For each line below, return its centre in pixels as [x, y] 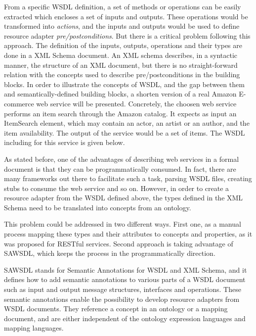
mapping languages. [34, 328]
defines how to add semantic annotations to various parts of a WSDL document [125, 279]
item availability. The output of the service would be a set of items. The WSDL [125, 132]
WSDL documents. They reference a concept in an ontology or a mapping [116, 309]
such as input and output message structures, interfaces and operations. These [123, 289]
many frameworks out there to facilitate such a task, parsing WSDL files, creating [128, 178]
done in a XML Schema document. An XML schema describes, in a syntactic [121, 55]
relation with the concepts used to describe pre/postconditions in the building [122, 74]
